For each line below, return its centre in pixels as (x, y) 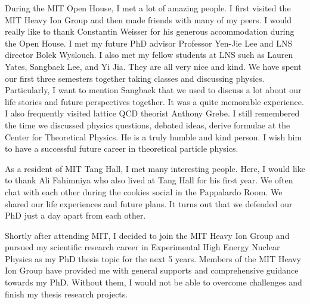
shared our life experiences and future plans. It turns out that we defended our (149, 203)
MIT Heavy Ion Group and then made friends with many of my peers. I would (148, 19)
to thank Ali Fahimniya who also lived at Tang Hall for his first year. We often (149, 180)
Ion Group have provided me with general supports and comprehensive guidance (152, 270)
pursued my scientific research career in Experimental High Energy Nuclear (142, 247)
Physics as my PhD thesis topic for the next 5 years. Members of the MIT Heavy (153, 258)
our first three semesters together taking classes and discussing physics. (135, 78)
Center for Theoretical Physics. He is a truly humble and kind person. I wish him (154, 136)
